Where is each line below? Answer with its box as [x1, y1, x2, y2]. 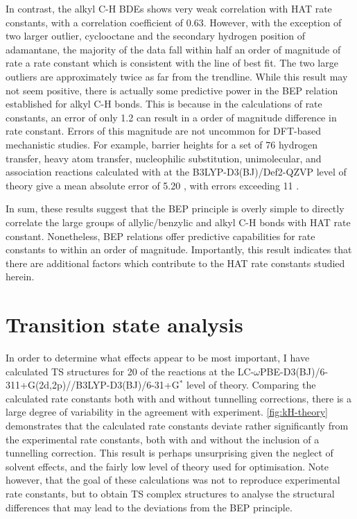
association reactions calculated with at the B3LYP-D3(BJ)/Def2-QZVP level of [6, 164, 347, 179]
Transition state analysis [6, 310, 243, 339]
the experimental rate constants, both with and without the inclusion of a [6, 432, 320, 446]
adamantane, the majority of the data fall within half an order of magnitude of [6, 42, 341, 56]
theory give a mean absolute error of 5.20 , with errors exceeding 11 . [6, 178, 299, 192]
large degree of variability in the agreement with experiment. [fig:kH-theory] [6, 405, 328, 419]
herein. [6, 269, 35, 284]
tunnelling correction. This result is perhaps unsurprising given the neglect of [6, 445, 333, 460]
